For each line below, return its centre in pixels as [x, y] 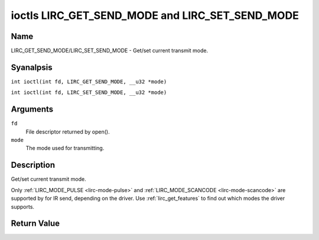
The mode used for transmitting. [65, 148]
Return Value [35, 224]
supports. [23, 206]
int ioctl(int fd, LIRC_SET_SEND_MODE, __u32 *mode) [89, 93]
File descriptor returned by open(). [68, 132]
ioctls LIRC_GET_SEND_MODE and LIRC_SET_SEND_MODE [155, 15]
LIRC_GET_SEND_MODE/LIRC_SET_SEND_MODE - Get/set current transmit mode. [110, 51]
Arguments [32, 109]
